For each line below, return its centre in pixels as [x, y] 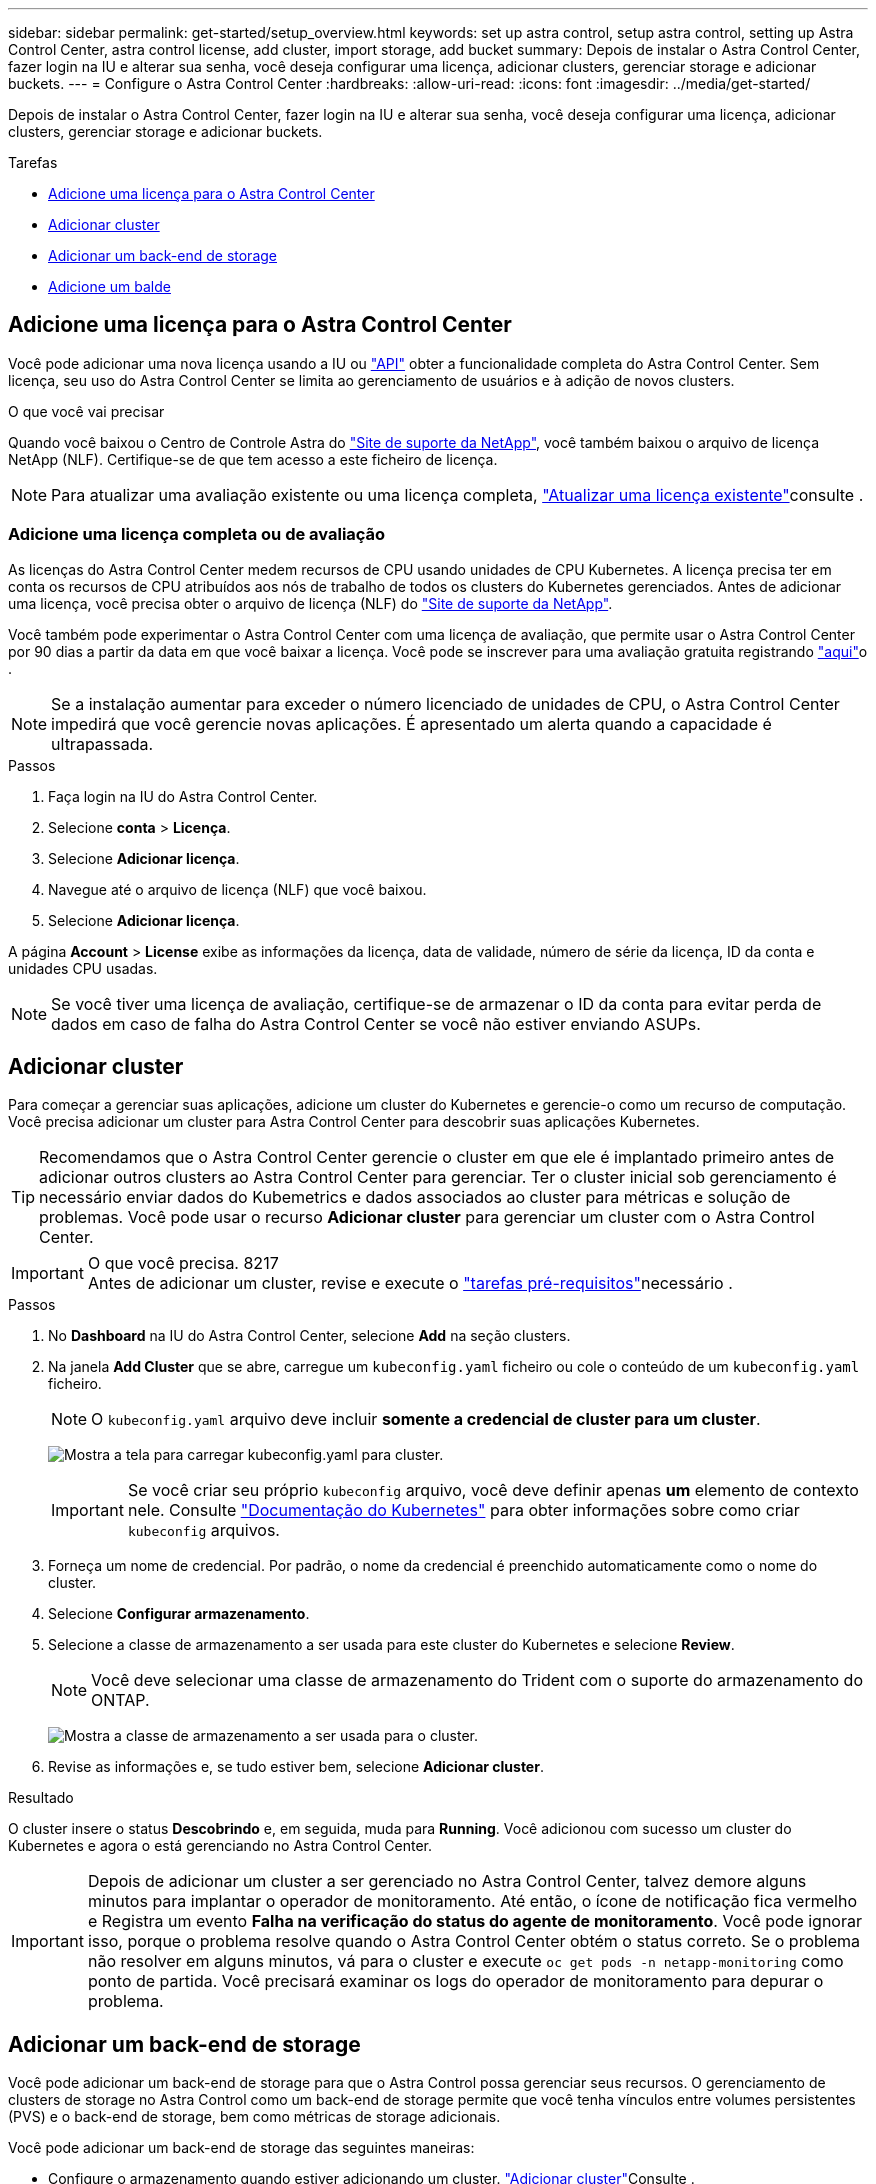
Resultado [41, 1798]
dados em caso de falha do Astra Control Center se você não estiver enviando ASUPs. [376, 1023]
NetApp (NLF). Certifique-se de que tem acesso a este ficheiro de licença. [253, 459]
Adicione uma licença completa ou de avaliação [197, 534]
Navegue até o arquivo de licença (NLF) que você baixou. [237, 889]
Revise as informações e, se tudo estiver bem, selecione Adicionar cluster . [296, 1767]
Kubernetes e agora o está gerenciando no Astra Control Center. [220, 1846]
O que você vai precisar [86, 411]
